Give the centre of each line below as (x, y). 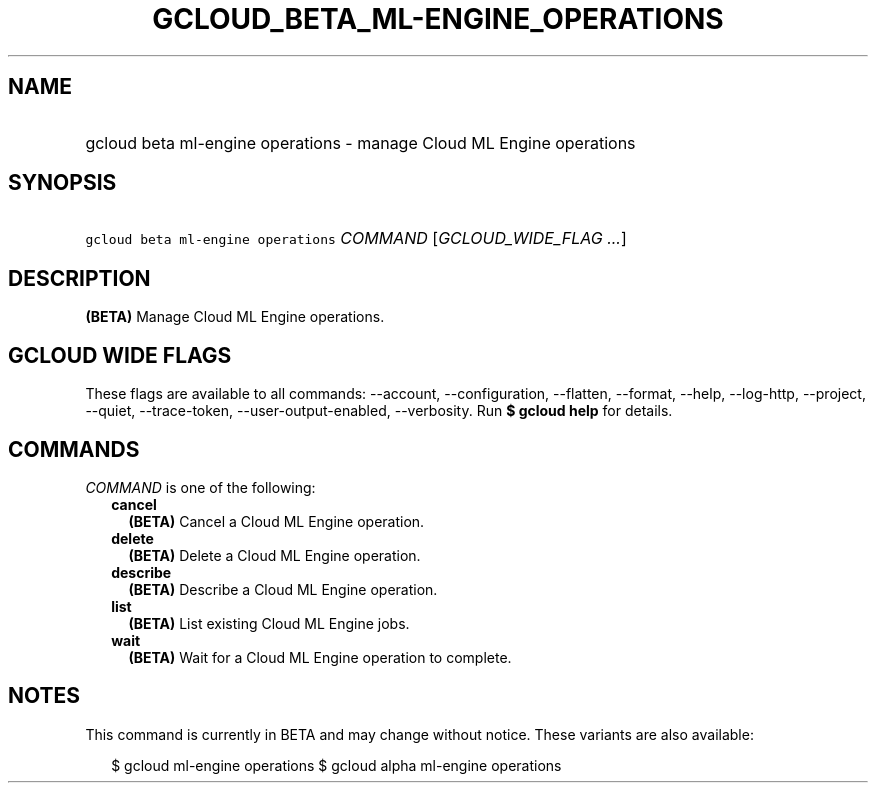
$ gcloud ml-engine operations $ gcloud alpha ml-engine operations (336, 765)
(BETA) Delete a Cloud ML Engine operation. (274, 555)
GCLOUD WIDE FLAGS (120, 355)
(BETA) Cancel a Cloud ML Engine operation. (276, 521)
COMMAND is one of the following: (200, 487)
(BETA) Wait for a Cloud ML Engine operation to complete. (320, 657)
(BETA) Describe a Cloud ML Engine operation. (283, 589)
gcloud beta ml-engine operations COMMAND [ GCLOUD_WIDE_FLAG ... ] (356, 238)
